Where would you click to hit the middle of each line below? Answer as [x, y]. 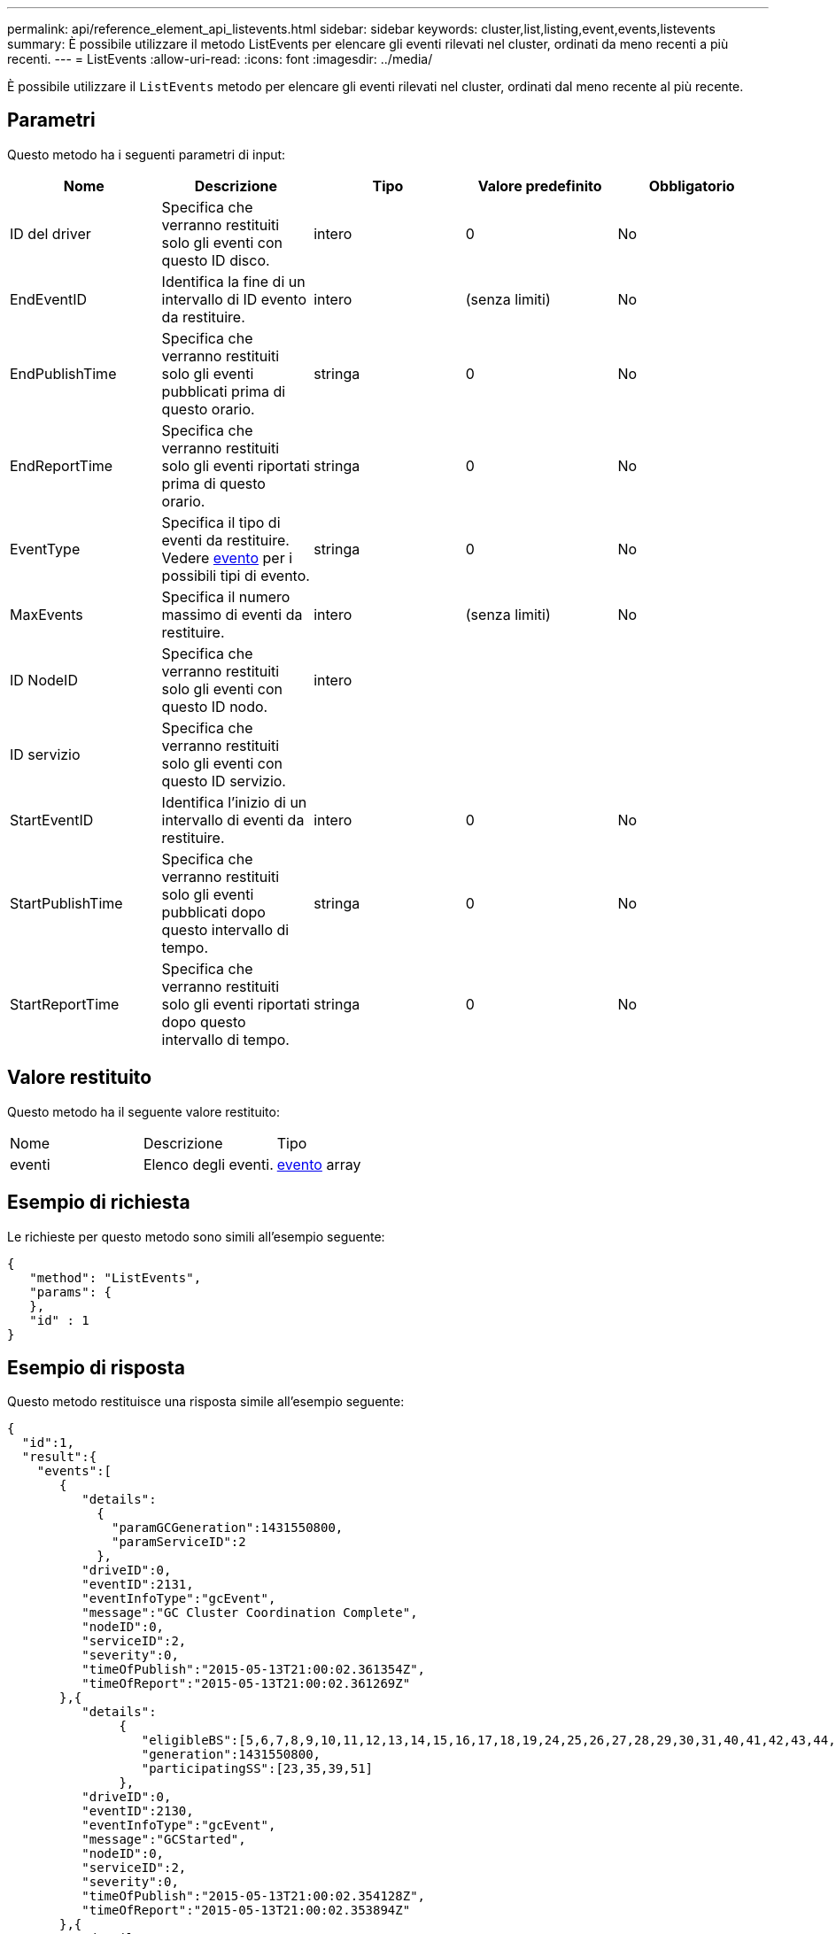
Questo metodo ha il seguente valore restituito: [143, 1111]
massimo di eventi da [232, 614]
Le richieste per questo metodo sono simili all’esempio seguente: [196, 1236]
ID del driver [50, 233]
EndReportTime [62, 465]
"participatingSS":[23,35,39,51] [257, 1769]
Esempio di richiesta [99, 1203]
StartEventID [52, 820]
